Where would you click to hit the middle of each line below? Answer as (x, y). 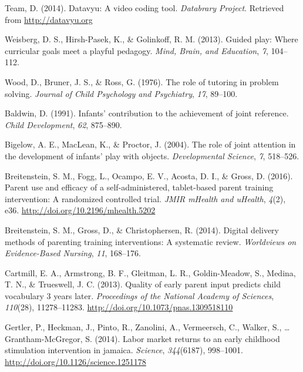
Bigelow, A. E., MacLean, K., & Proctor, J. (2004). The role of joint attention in (150, 144)
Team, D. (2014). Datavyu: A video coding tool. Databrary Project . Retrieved (144, 8)
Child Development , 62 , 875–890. (63, 124)
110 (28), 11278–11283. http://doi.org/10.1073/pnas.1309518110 (119, 307)
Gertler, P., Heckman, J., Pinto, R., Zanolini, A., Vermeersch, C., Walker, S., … (147, 327)
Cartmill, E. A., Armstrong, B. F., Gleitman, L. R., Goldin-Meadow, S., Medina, (150, 272)
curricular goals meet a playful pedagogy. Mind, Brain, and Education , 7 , (137, 50)
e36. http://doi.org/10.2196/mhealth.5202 (80, 210)
